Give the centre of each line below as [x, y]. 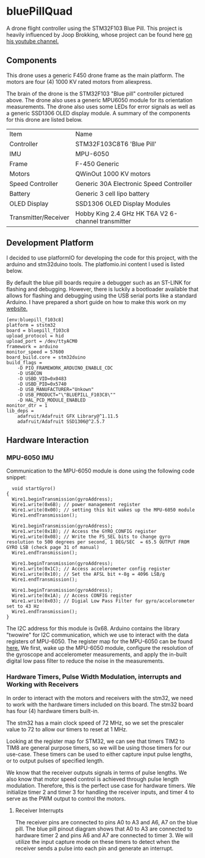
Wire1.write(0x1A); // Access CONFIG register [72, 596]
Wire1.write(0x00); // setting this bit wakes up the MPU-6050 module [103, 510]
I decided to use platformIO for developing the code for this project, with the [102, 258]
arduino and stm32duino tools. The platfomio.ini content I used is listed [95, 264]
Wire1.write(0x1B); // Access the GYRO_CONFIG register [84, 532]
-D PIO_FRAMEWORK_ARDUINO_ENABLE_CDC [65, 368]
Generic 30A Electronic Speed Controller [134, 184]
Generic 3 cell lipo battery [112, 193]
